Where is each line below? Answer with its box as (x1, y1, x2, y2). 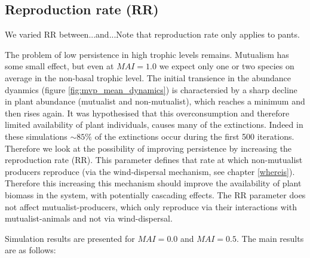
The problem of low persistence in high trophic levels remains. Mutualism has (5, 48, 289, 60)
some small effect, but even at (5, 60, 114, 72)
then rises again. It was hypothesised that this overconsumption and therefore (5, 106, 290, 119)
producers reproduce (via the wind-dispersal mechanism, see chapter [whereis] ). (5, 165, 295, 177)
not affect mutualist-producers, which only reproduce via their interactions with (5, 200, 297, 213)
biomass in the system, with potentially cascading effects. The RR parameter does (5, 188, 306, 201)
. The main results (237, 232, 304, 244)
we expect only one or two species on (159, 60, 294, 72)
